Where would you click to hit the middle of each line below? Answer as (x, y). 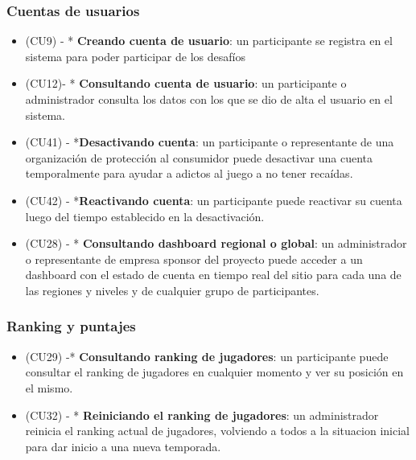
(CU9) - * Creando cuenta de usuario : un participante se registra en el (209, 41)
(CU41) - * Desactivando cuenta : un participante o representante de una (210, 142)
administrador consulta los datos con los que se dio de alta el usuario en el (209, 99)
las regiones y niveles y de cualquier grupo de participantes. (172, 290)
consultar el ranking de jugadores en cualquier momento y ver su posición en (214, 372)
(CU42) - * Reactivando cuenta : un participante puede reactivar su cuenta (214, 200)
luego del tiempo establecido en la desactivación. (145, 216)
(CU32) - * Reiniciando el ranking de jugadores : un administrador (202, 415)
